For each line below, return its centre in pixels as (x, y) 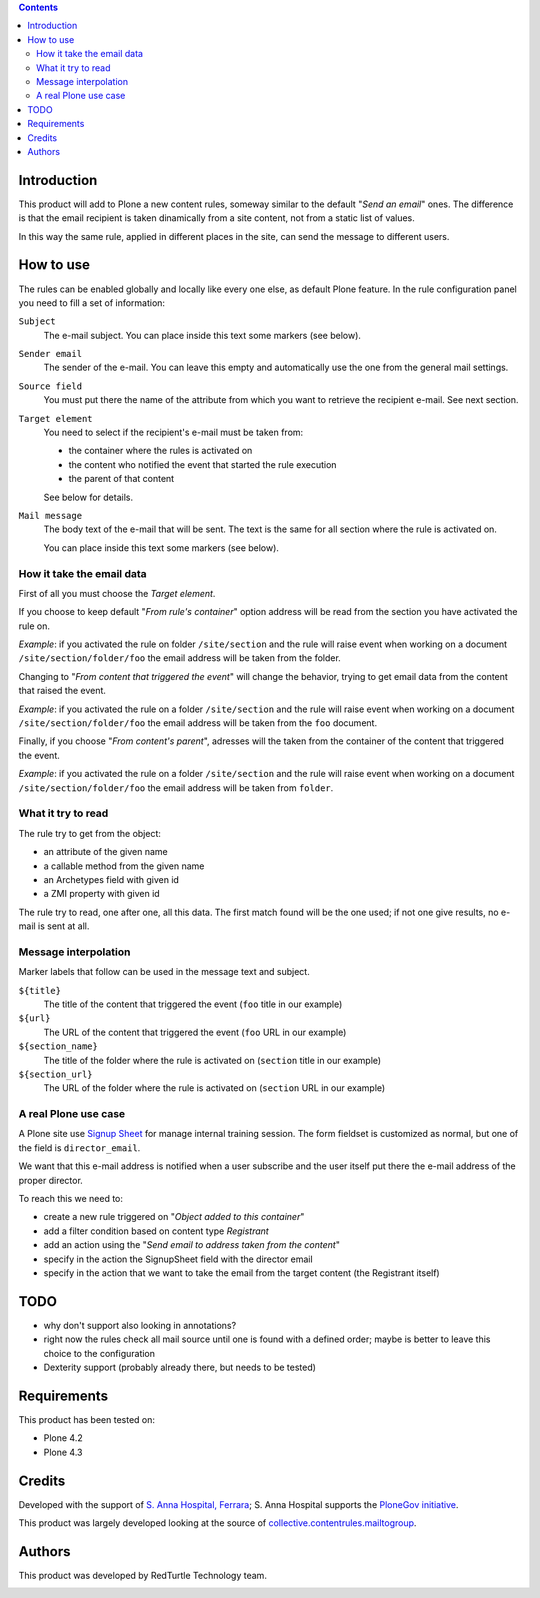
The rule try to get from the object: (90, 833)
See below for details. (88, 497)
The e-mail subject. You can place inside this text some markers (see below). (202, 335)
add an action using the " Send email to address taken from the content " (191, 1245)
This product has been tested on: (86, 1419)
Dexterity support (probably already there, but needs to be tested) (180, 1367)
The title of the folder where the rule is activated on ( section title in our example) (212, 1060)
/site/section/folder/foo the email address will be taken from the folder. (180, 658)
